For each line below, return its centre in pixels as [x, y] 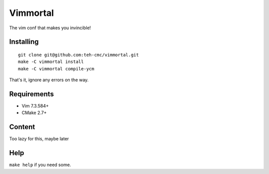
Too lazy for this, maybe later [39, 139]
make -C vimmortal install [51, 62]
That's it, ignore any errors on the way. [49, 80]
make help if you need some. [40, 165]
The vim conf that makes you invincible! [50, 28]
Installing [24, 42]
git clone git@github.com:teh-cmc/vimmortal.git [78, 55]
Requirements [32, 94]
